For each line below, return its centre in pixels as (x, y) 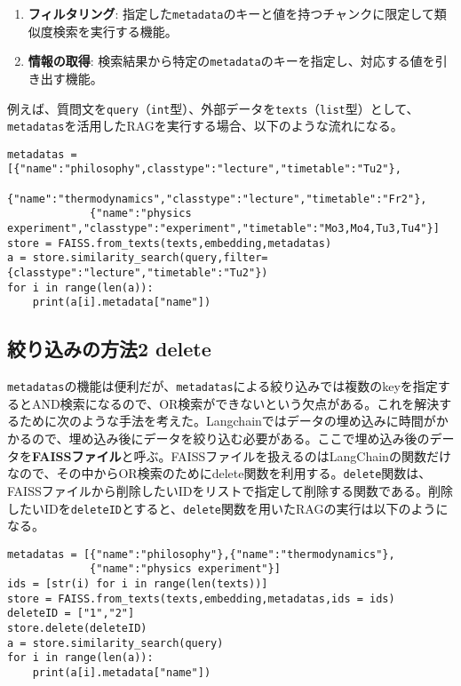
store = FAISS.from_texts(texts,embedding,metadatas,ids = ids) (201, 598)
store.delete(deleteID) (77, 629)
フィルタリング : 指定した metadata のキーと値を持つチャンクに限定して (231, 13)
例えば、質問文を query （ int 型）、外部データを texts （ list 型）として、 (213, 108)
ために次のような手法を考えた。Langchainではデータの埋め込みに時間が (227, 421)
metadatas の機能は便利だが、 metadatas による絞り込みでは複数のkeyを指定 (223, 386)
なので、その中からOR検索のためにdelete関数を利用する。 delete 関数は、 (219, 473)
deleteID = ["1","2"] (71, 614)
